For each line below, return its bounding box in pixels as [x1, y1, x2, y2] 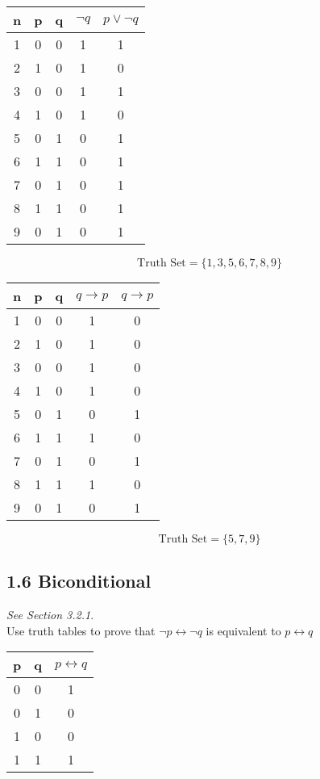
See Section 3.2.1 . [6, 606, 94, 623]
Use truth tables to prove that [6, 622, 156, 639]
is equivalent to [206, 622, 281, 639]
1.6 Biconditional [6, 568, 152, 593]
